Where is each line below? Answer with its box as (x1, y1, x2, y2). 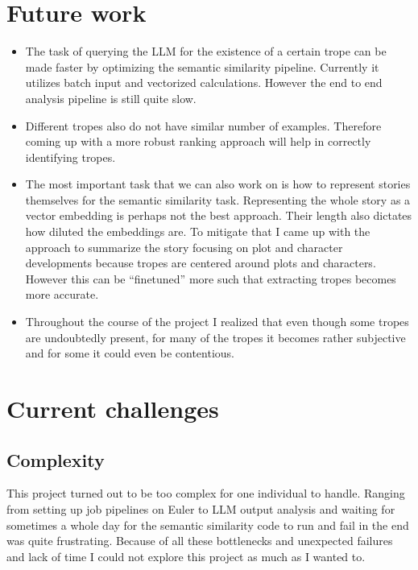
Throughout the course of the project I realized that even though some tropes (25, 313, 409, 330)
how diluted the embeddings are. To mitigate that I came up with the (25, 223, 370, 240)
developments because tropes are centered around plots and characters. (25, 254, 376, 271)
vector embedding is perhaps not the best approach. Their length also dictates (25, 207, 412, 224)
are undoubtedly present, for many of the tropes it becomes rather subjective (25, 328, 406, 345)
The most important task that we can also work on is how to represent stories (25, 176, 411, 192)
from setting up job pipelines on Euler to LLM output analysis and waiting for (6, 500, 395, 517)
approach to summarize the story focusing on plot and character (25, 238, 343, 255)
